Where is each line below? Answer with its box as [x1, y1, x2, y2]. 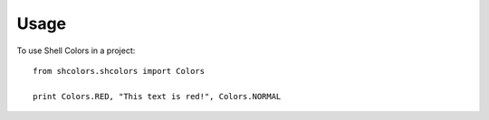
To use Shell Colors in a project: [16, 45, 136, 56]
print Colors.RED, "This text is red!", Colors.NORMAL [33, 91, 282, 101]
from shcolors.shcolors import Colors [33, 66, 206, 76]
